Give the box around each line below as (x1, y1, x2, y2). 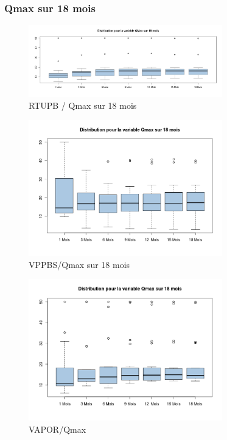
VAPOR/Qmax (29, 422, 86, 435)
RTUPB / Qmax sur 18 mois (29, 99, 137, 112)
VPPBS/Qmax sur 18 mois (29, 258, 130, 270)
